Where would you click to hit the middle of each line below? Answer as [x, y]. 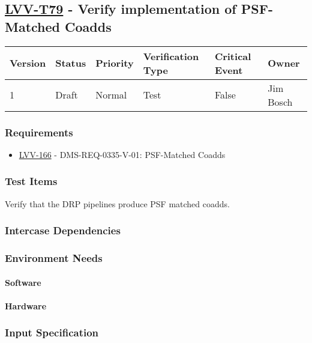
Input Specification [52, 332]
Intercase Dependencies [63, 230]
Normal [111, 95]
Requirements [39, 132]
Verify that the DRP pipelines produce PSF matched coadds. [117, 203]
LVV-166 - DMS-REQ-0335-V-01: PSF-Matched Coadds [122, 154]
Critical [233, 56]
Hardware [26, 305]
